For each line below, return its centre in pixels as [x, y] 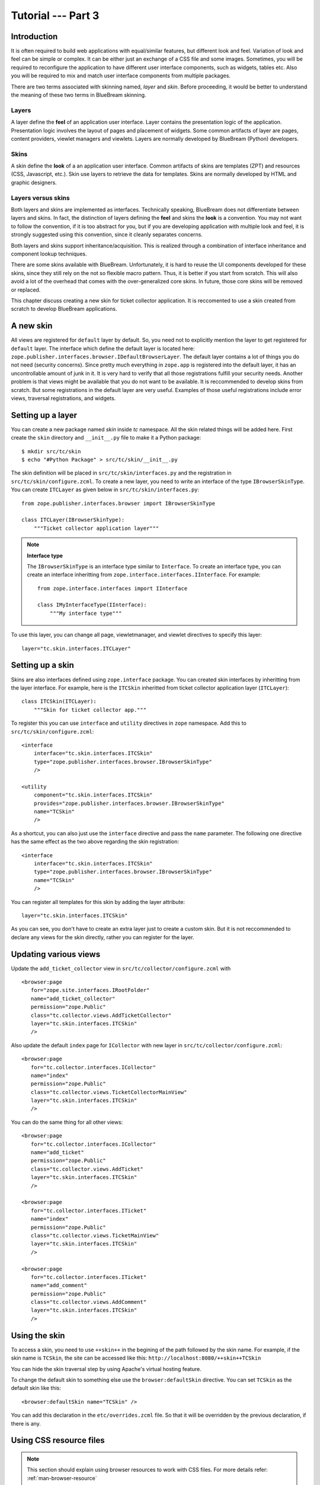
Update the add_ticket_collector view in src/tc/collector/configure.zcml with [121, 968]
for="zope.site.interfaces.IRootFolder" [90, 990]
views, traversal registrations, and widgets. [63, 398]
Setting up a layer [44, 415]
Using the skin [38, 1336]
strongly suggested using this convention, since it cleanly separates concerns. [107, 235]
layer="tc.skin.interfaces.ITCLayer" [76, 648]
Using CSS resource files [58, 1440]
